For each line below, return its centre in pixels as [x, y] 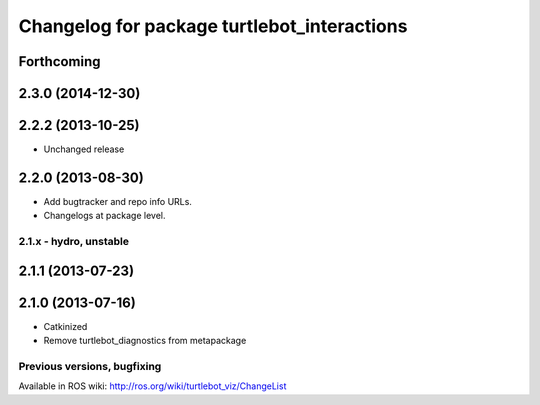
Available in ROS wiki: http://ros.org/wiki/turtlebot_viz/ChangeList [152, 386]
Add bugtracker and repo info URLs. [117, 201]
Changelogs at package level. [104, 216]
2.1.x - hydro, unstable [74, 242]
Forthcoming [59, 61]
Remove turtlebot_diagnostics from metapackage [145, 341]
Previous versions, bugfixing [90, 367]
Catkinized [65, 326]
